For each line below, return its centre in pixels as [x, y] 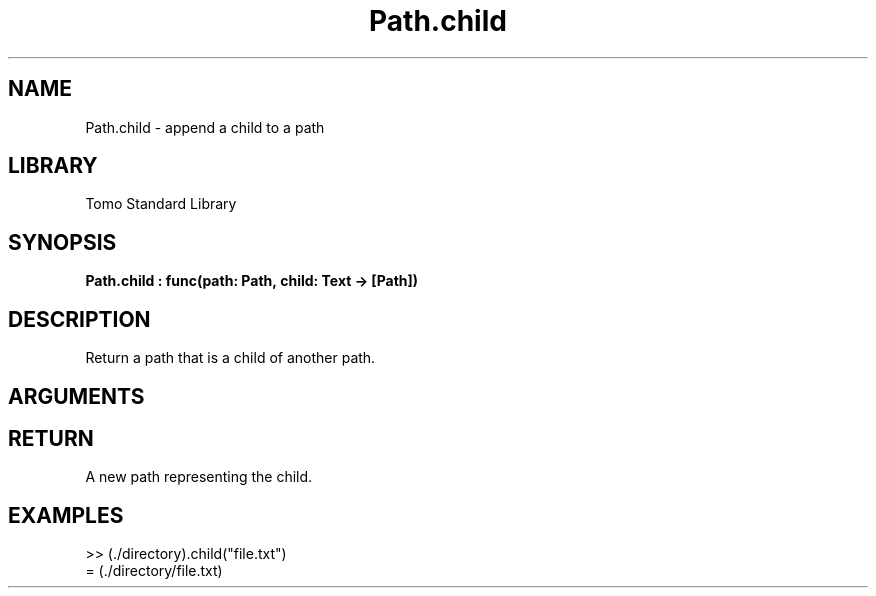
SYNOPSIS [62, 242]
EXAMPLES [66, 515]
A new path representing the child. [199, 477]
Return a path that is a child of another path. [230, 358]
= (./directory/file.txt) [154, 571]
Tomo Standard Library [161, 204]
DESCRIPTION [79, 319]
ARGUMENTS [76, 396]
